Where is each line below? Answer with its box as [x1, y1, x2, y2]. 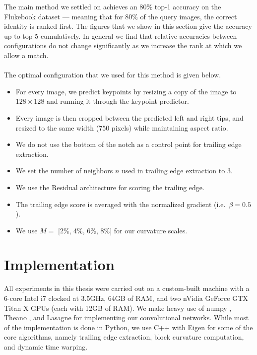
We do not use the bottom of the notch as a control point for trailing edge [15, 139, 242, 149]
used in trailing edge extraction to [121, 165, 225, 176]
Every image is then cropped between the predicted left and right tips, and [15, 112, 244, 123]
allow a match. [4, 50, 49, 60]
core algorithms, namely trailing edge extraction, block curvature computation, [4, 332, 244, 342]
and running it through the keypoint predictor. [47, 96, 189, 106]
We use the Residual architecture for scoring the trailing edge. [15, 182, 204, 192]
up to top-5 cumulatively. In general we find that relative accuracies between [4, 30, 237, 41]
